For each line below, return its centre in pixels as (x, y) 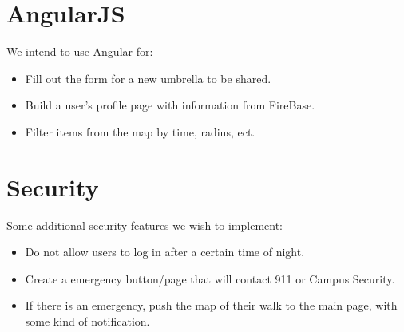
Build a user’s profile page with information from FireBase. (170, 105)
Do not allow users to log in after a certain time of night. (165, 252)
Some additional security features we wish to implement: (145, 225)
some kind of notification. (87, 321)
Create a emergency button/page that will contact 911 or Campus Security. (210, 278)
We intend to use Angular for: (80, 51)
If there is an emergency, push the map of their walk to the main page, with (211, 305)
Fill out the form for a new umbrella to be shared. (148, 78)
